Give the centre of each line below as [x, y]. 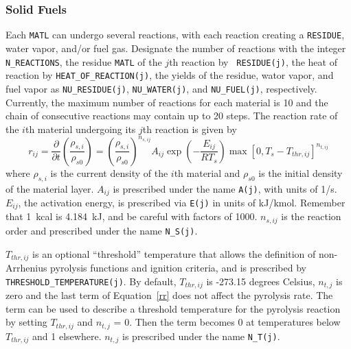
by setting [26, 322]
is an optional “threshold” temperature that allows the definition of [174, 253]
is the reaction [311, 216]
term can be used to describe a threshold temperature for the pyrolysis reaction [173, 308]
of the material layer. [50, 188]
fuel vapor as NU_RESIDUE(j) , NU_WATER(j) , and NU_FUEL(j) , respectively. [161, 88]
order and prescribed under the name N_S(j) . [102, 230]
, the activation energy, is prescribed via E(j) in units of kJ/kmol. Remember [182, 203]
